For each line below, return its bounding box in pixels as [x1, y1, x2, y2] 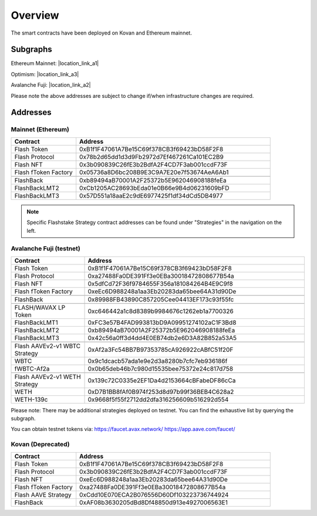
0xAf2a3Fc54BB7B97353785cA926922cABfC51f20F [87, 345, 234, 354]
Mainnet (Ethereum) [11, 125, 70, 134]
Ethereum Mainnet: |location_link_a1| [11, 60, 99, 67]
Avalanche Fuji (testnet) [11, 245, 80, 253]
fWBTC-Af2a [14, 364, 50, 372]
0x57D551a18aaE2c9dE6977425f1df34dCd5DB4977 [79, 191, 223, 199]
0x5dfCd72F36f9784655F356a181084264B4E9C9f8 [87, 279, 233, 287]
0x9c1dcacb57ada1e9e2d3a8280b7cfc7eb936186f [87, 357, 228, 365]
